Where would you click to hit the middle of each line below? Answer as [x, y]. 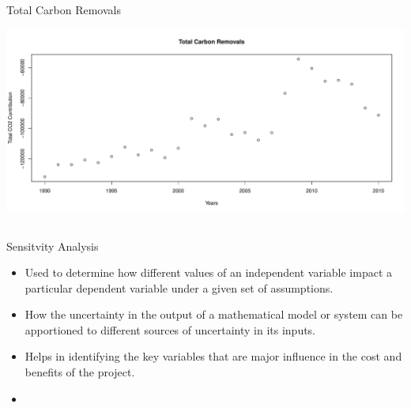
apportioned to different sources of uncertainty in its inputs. [170, 329]
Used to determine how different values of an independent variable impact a [208, 272]
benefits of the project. [80, 372]
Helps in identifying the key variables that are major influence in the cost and [213, 356]
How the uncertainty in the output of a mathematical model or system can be [214, 314]
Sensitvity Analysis [53, 246]
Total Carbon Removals [64, 9]
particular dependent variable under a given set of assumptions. [179, 287]
